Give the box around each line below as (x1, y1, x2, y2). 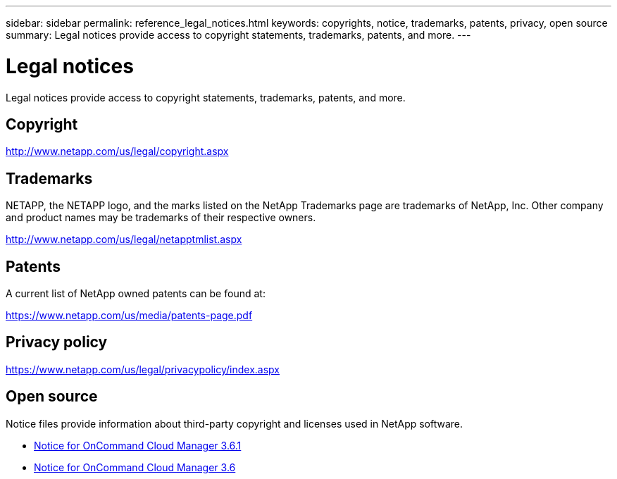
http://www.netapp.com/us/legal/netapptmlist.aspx (6, 233, 242, 246)
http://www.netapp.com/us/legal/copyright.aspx (6, 145, 229, 158)
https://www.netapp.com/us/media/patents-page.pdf (6, 309, 253, 322)
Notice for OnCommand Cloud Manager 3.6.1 (34, 439, 242, 452)
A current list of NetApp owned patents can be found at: (6, 287, 266, 300)
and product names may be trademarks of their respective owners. (6, 211, 316, 224)
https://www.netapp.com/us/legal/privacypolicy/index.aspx (6, 363, 280, 375)
